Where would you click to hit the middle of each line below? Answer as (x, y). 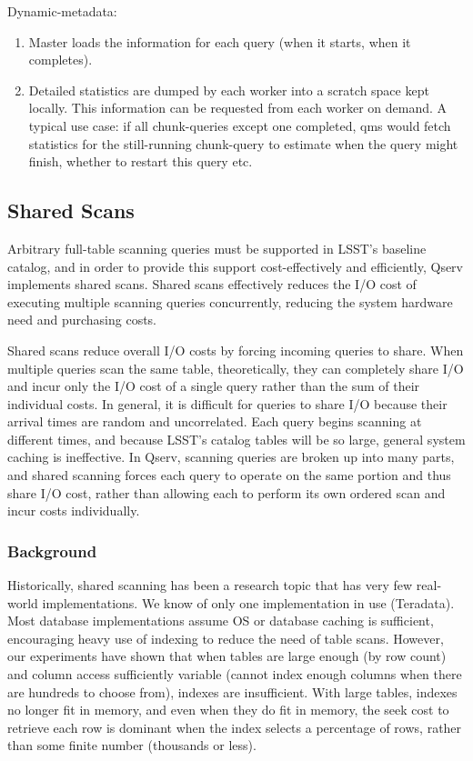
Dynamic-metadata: (62, 11)
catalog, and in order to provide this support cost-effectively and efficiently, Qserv (236, 266)
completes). (60, 60)
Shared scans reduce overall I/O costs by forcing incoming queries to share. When (236, 350)
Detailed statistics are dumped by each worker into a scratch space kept (229, 90)
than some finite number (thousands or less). (132, 745)
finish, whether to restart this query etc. (141, 161)
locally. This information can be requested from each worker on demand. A (238, 108)
